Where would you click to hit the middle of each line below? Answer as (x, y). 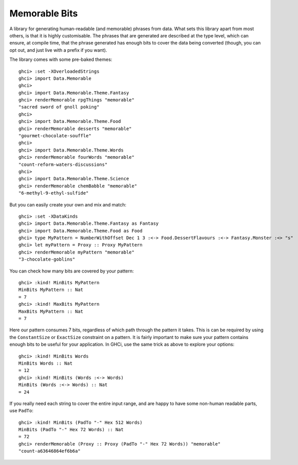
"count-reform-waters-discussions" (63, 164)
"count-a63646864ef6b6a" (50, 451)
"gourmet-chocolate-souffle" (55, 136)
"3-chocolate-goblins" (47, 259)
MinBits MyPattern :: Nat (51, 290)
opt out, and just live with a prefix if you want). (58, 50)
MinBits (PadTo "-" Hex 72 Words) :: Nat (71, 430)
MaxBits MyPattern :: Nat (51, 311)
